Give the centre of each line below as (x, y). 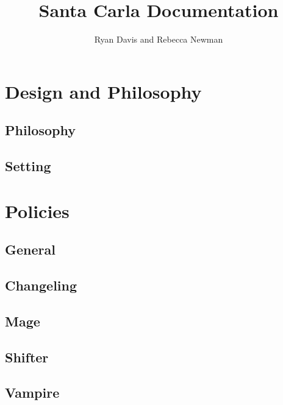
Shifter (27, 357)
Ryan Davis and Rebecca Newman (159, 39)
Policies (37, 210)
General (30, 249)
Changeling (41, 285)
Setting (28, 166)
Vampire (32, 393)
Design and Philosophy (103, 91)
